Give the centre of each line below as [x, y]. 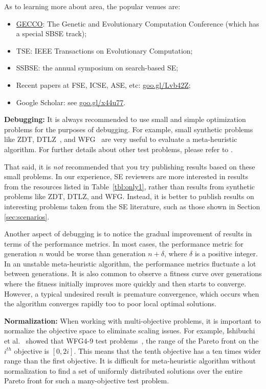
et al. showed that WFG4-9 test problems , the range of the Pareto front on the [131, 341]
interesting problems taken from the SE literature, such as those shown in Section [132, 206]
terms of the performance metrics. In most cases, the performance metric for [124, 243]
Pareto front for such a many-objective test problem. [87, 381]
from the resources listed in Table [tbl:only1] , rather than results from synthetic [129, 186]
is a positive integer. [226, 253]
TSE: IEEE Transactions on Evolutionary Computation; [104, 50]
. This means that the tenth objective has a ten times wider [167, 350]
